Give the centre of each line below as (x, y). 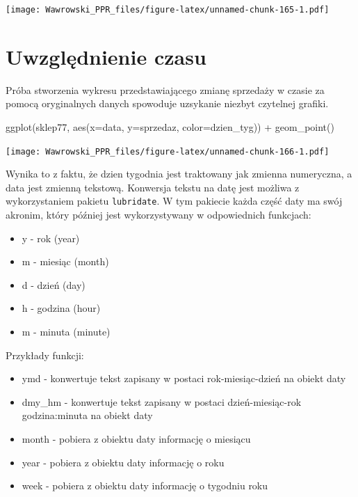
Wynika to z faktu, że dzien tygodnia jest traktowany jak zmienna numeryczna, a (179, 174)
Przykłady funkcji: (45, 355)
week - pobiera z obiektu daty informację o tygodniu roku (145, 486)
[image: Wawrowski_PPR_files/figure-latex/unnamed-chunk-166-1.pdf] (168, 151)
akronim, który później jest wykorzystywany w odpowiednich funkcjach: (158, 215)
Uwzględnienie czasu (106, 56)
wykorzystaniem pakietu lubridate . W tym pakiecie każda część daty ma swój (174, 201)
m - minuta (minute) (66, 332)
